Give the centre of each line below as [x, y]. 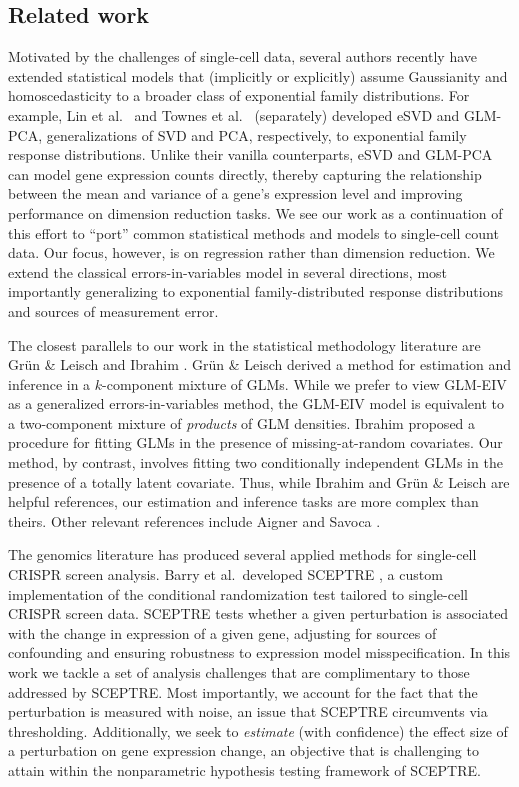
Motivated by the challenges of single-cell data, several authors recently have [242, 56]
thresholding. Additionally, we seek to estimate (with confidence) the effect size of [258, 730]
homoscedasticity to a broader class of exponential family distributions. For [239, 95]
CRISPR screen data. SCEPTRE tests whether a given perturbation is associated [258, 613]
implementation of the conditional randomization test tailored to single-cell [238, 593]
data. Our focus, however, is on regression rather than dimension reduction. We [251, 252]
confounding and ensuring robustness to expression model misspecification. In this [259, 652]
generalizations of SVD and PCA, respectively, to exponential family [256, 134]
